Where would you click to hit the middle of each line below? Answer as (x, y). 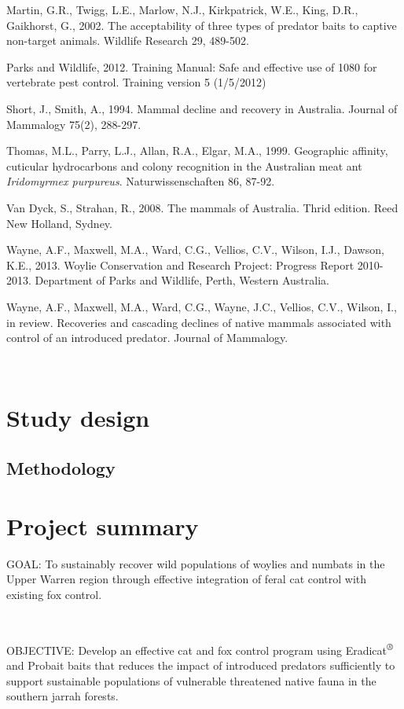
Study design (78, 418)
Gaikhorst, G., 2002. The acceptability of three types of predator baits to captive (202, 25)
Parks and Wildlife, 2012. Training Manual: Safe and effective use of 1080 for (192, 66)
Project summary (103, 525)
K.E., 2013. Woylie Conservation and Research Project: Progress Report (180, 264)
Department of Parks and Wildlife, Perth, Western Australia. (182, 280)
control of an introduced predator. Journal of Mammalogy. (147, 338)
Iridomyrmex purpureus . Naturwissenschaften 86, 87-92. (141, 181)
